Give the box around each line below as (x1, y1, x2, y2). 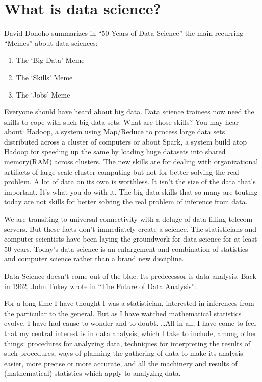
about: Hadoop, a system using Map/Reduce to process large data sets (4, 126, 225, 137)
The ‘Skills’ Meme (16, 71, 73, 82)
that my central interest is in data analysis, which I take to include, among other (4, 327, 257, 338)
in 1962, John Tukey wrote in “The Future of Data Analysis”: (4, 280, 197, 291)
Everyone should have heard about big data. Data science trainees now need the (4, 106, 254, 117)
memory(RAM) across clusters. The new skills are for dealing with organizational (4, 156, 258, 167)
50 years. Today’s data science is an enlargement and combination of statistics (4, 243, 248, 254)
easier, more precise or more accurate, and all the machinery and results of (4, 357, 238, 368)
